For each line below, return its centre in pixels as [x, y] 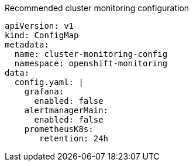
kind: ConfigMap [42, 35]
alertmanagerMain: [66, 110]
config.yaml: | [49, 82]
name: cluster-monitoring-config [91, 54]
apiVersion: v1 [39, 26]
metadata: [27, 45]
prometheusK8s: [59, 129]
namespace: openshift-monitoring [91, 63]
